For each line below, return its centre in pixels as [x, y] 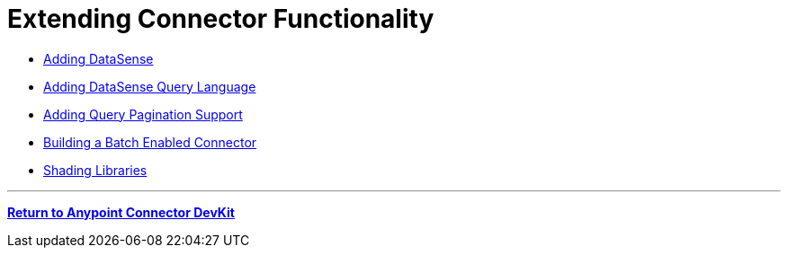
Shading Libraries [95, 170]
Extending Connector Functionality [221, 19]
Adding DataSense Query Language [150, 86]
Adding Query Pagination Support [143, 114]
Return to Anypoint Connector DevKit [121, 212]
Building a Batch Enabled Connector [150, 142]
